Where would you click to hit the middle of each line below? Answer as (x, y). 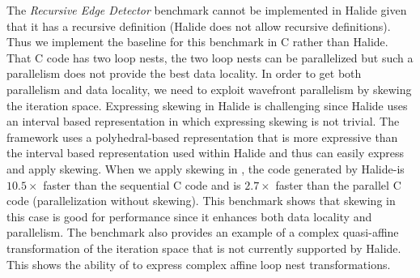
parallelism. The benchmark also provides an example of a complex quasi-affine (203, 232)
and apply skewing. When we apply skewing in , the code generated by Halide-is (206, 168)
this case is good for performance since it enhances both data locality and (189, 216)
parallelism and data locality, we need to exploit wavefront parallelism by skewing (209, 89)
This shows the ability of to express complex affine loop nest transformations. (199, 264)
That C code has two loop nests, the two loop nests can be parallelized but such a (210, 57)
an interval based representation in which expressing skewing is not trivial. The (203, 121)
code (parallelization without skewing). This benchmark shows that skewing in (201, 201)
